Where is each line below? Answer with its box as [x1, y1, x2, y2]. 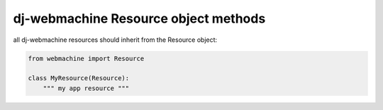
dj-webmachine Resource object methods [13, 11, 266, 26]
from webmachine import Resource [28, 54, 145, 62]
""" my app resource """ [43, 84, 130, 92]
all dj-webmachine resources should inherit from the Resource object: [13, 35, 218, 44]
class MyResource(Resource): [28, 75, 130, 82]
